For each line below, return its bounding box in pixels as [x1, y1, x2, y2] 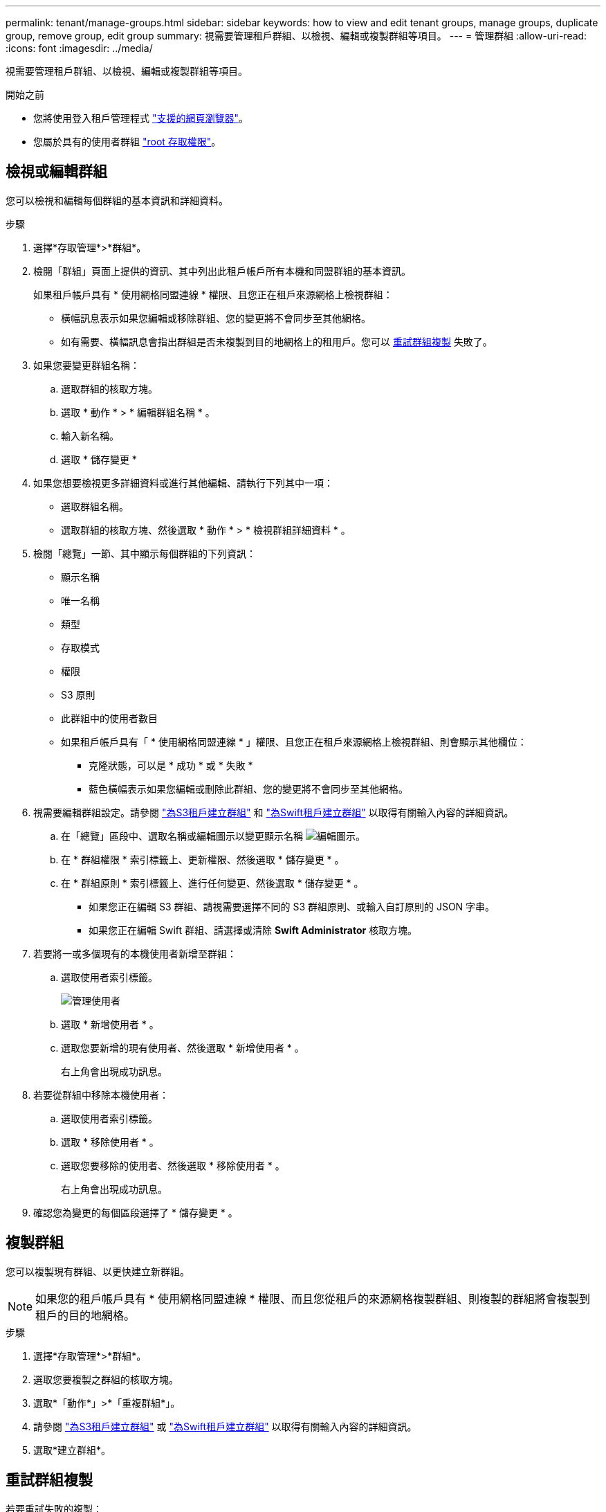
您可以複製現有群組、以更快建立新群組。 [6, 1265, 190, 1277]
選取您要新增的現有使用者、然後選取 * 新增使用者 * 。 [61, 1041, 304, 1054]
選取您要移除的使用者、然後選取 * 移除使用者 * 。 [61, 1159, 285, 1171]
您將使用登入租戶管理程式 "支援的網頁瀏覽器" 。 [33, 112, 248, 124]
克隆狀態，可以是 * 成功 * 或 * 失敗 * [89, 759, 253, 771]
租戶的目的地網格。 [35, 1308, 136, 1322]
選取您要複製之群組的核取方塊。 [33, 1373, 178, 1385]
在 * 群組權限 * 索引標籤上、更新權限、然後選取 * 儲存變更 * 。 [61, 853, 345, 865]
